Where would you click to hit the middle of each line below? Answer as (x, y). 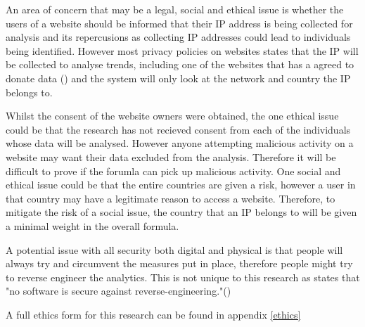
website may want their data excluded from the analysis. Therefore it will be (171, 156)
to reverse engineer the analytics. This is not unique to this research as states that (183, 277)
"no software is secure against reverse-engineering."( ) (119, 291)
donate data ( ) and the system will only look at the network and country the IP (178, 78)
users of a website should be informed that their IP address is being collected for (179, 23)
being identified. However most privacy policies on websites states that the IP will (182, 50)
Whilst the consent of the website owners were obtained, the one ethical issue (172, 116)
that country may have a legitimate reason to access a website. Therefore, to (171, 198)
